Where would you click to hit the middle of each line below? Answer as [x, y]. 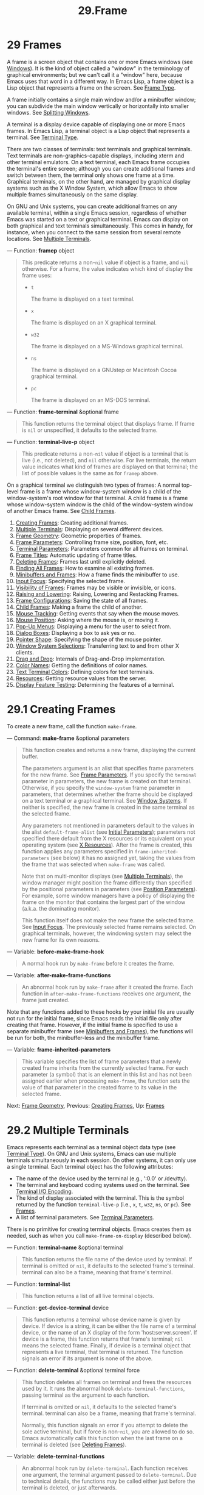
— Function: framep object [41, 250]
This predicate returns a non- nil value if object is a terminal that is [105, 454]
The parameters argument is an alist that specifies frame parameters [107, 768]
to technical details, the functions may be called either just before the [108, 1481]
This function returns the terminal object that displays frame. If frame [108, 423]
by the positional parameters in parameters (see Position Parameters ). [109, 889]
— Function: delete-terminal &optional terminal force [73, 1370]
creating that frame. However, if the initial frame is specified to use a [92, 1025]
